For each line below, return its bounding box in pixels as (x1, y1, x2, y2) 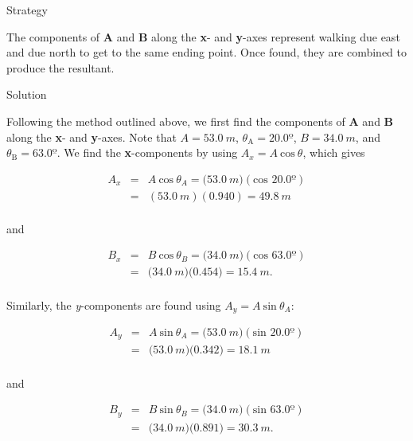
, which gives (302, 144, 365, 161)
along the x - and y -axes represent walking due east (150, 28, 400, 45)
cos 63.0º (253, 250, 297, 262)
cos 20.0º (253, 174, 297, 185)
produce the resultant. (6, 59, 115, 76)
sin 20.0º (252, 327, 295, 338)
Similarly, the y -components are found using (6, 296, 221, 313)
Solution (6, 86, 47, 103)
